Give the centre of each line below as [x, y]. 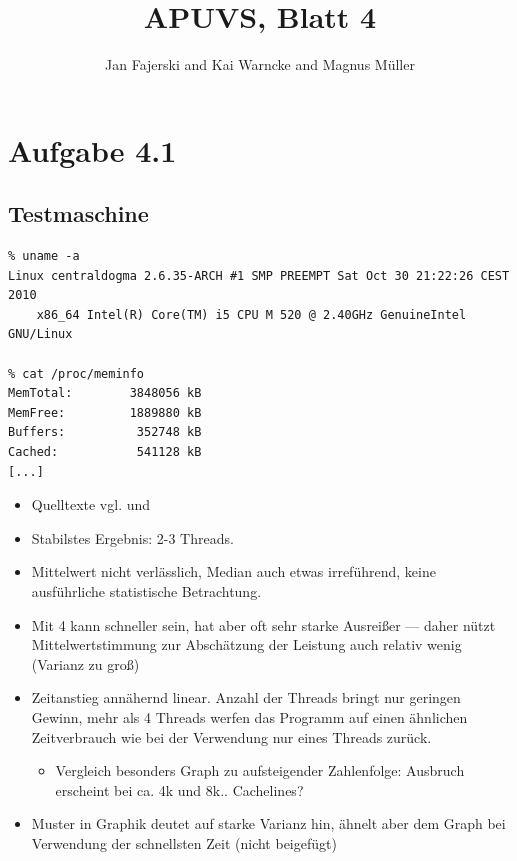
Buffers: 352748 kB [105, 432]
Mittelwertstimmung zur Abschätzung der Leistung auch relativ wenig [246, 644]
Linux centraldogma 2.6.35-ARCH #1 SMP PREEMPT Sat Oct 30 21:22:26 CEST [259, 275]
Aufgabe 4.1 [92, 149]
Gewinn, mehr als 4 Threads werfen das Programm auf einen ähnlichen [249, 716]
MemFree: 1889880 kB [105, 412]
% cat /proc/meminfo [76, 373]
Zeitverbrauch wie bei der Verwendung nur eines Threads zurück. [231, 736]
